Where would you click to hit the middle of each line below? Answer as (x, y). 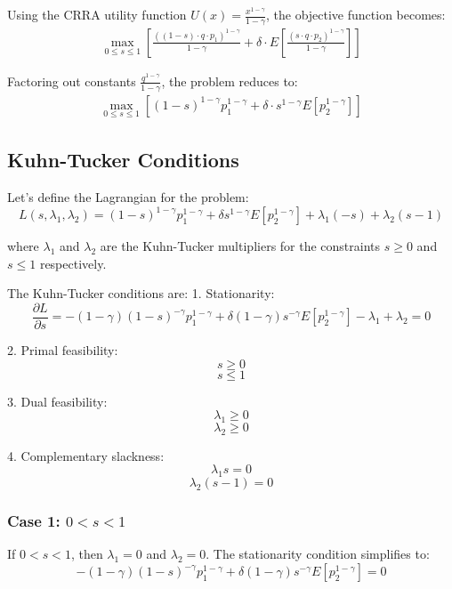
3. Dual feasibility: (57, 401)
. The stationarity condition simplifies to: (318, 554)
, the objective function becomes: (355, 14)
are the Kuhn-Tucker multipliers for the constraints (240, 246)
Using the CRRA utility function (97, 14)
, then (87, 554)
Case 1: (34, 521)
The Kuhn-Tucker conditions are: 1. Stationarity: (141, 293)
